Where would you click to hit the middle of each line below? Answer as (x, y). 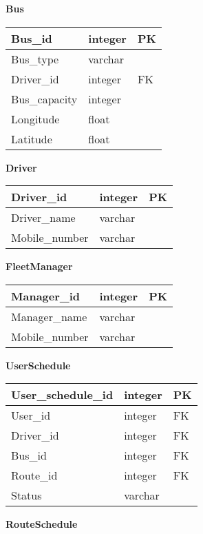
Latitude (32, 138)
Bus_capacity (44, 99)
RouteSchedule (42, 524)
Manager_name (49, 316)
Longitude (35, 119)
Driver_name (43, 218)
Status (26, 495)
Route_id (34, 475)
